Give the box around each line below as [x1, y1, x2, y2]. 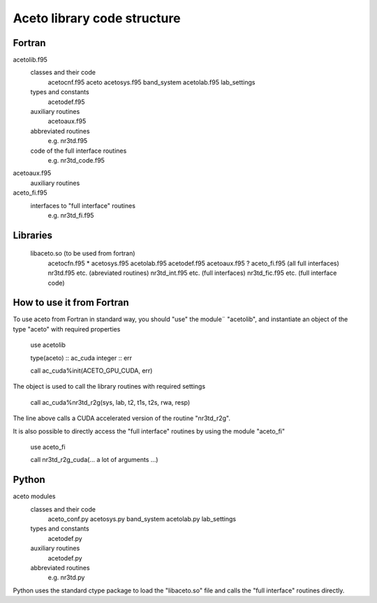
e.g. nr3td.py [47, 573, 85, 582]
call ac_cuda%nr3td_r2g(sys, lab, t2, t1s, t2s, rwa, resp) [30, 398, 191, 406]
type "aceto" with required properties [13, 325, 121, 333]
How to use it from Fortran [13, 297, 129, 308]
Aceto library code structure [13, 10, 181, 26]
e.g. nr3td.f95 [47, 137, 88, 145]
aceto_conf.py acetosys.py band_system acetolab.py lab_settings [47, 515, 237, 523]
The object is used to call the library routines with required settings [13, 382, 206, 391]
